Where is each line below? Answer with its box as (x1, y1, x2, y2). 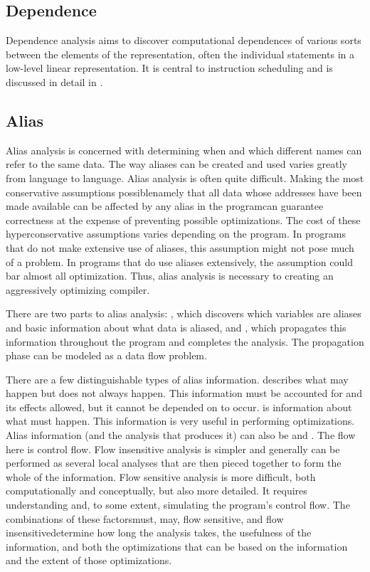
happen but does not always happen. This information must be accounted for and (6, 386, 362, 401)
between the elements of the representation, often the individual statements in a (6, 46, 354, 61)
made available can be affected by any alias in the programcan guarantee (6, 198, 324, 213)
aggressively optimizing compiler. (6, 282, 150, 297)
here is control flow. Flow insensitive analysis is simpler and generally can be (6, 441, 340, 456)
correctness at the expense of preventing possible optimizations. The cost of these (6, 212, 361, 227)
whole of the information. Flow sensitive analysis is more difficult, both (6, 469, 316, 484)
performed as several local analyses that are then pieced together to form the (6, 455, 342, 470)
